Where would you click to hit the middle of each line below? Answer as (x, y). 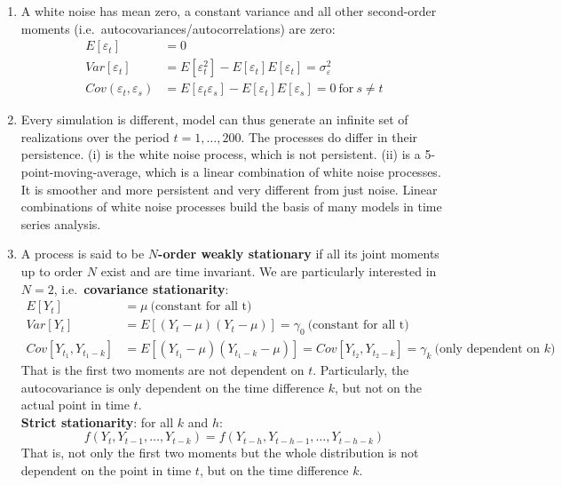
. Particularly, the (361, 370)
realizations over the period (95, 136)
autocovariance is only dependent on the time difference (172, 387)
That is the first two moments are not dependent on (162, 370)
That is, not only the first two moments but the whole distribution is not (220, 453)
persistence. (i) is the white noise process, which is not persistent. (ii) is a (221, 154)
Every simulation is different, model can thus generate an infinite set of (214, 119)
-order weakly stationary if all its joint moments (299, 254)
